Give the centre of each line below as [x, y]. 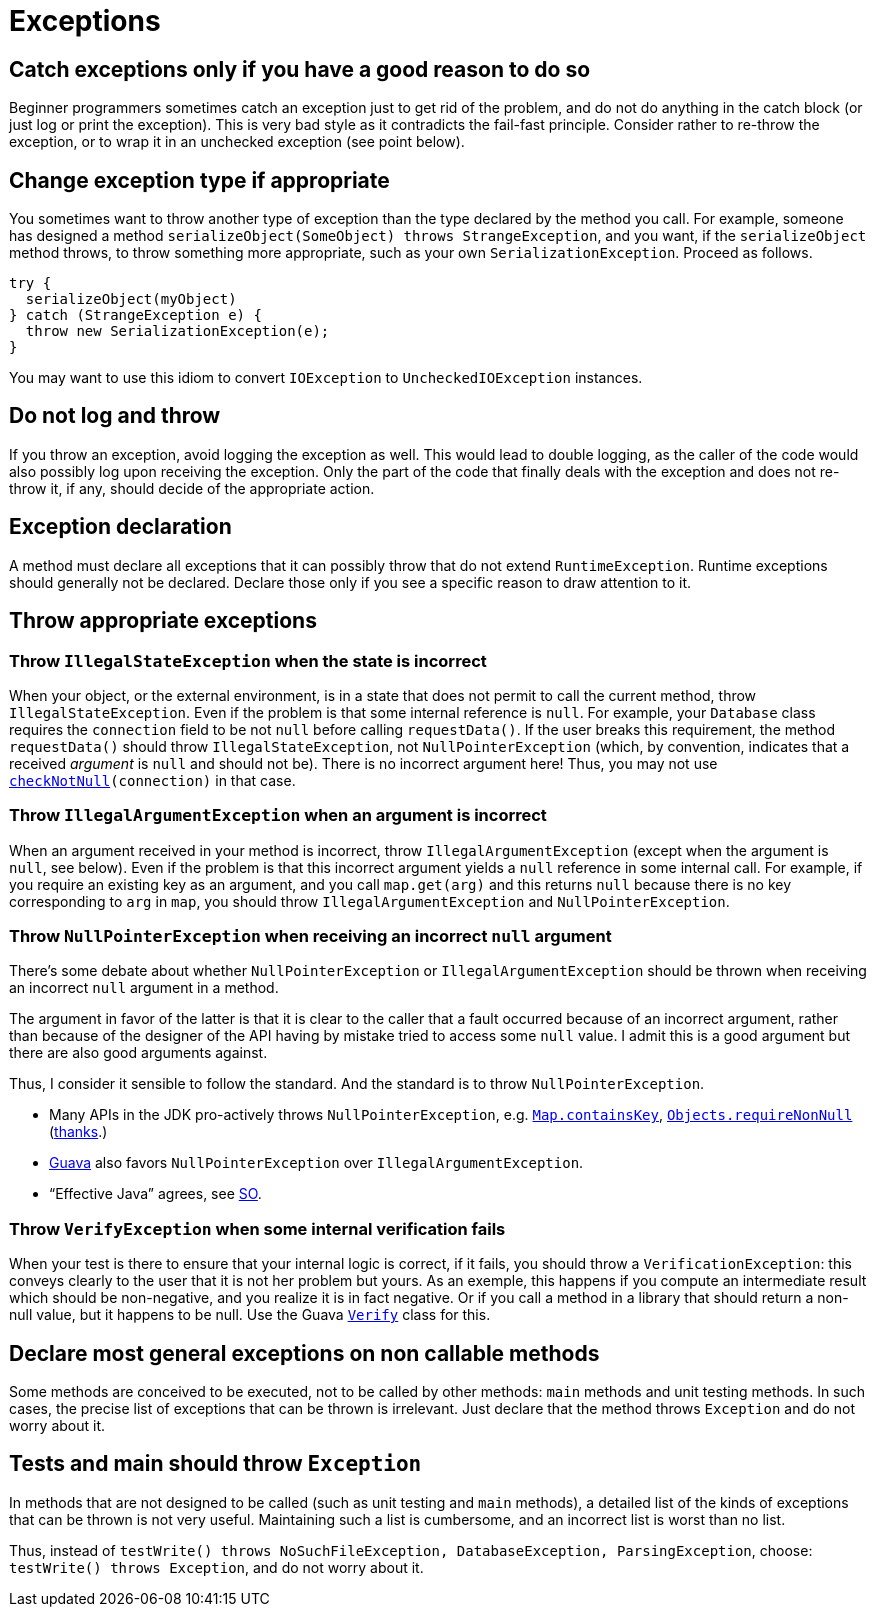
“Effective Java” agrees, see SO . [155, 1194]
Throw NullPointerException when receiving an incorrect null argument [310, 936]
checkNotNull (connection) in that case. [152, 780]
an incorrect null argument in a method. [144, 988]
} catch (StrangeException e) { [135, 315]
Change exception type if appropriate [199, 180]
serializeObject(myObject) [131, 299]
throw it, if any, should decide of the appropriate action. [192, 488]
